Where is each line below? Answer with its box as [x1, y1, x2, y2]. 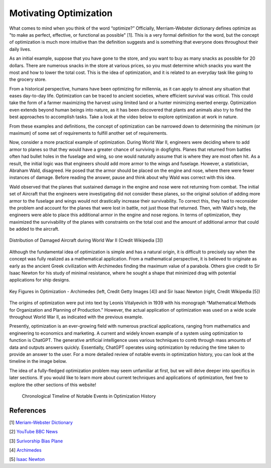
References [9, 406, 46, 415]
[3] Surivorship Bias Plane [9, 438, 63, 444]
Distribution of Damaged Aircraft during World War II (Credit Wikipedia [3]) [9, 237, 163, 243]
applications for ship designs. [9, 277, 70, 283]
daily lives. [9, 46, 32, 52]
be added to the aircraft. [9, 226, 60, 232]
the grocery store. [9, 76, 47, 82]
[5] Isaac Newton [9, 456, 45, 462]
